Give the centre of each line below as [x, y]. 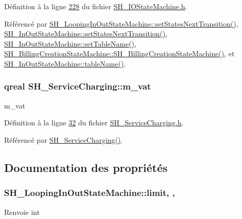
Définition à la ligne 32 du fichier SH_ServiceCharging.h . [94, 123]
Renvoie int [22, 212]
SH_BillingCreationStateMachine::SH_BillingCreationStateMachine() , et [119, 53]
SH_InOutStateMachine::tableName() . [65, 63]
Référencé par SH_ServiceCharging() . [64, 139]
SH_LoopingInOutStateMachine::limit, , [90, 193]
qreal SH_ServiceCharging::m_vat [78, 86]
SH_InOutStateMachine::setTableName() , [70, 43]
